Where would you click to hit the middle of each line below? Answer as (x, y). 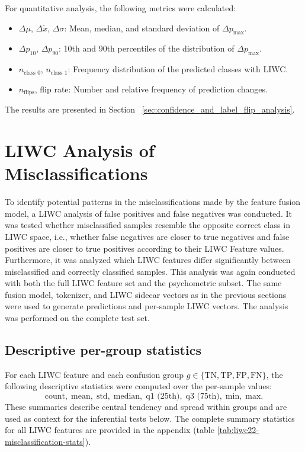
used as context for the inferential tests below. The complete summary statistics (150, 418)
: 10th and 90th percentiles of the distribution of (146, 48)
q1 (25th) (163, 397)
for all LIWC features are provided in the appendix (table (110, 430)
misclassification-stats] (45, 441)
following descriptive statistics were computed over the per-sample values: (138, 386)
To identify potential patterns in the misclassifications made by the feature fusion (153, 202)
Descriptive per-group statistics (103, 350)
